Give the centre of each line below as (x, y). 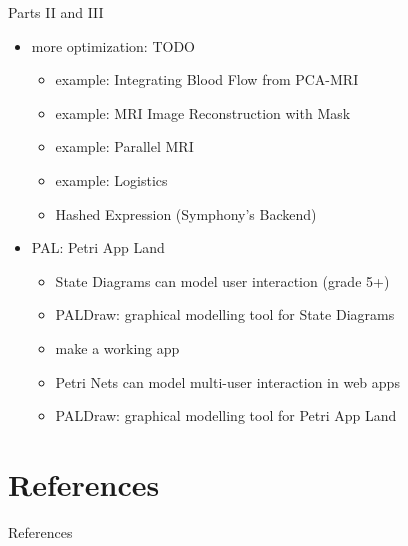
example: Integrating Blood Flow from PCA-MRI (207, 79)
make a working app (117, 347)
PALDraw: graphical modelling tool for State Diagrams (225, 314)
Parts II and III (56, 12)
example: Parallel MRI (124, 146)
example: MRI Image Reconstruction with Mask (203, 112)
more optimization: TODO (113, 45)
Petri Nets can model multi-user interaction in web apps (227, 381)
